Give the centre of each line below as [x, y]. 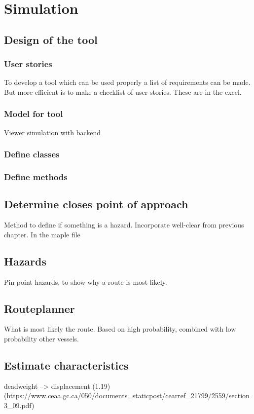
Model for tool [34, 114]
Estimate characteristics [66, 365]
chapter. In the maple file [42, 234]
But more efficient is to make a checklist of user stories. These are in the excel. [123, 92]
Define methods [36, 177]
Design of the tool [51, 39]
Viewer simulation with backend [53, 132]
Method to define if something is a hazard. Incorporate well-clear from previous [124, 225]
